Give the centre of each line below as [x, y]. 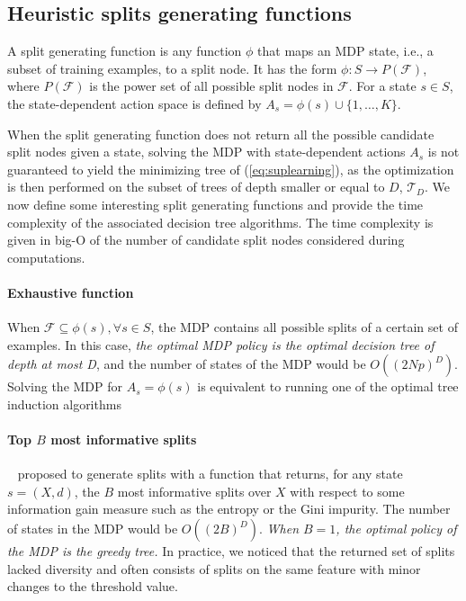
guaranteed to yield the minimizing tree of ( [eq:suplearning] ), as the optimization [231, 169]
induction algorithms [64, 404]
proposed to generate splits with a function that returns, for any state [210, 474]
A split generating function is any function [125, 51]
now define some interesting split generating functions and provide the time [215, 204]
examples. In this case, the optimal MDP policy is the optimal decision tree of [221, 344]
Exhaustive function [71, 292]
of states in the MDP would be [93, 529]
